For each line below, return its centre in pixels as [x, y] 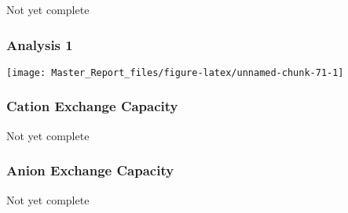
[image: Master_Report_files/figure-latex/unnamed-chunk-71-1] [175, 72]
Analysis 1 [40, 44]
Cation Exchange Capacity [92, 106]
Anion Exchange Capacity [90, 170]
